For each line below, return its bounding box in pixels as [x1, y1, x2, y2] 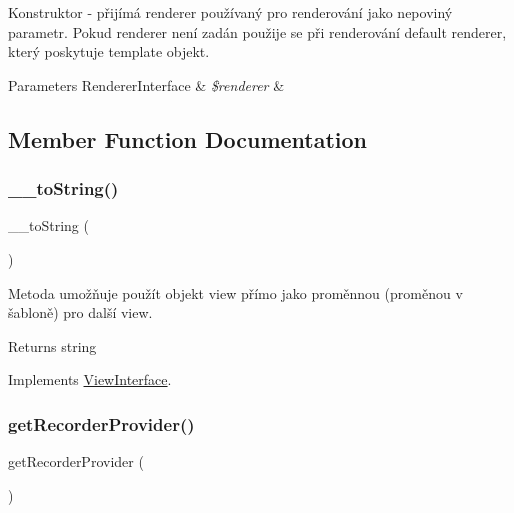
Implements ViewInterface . [8, 369, 172, 390]
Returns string [8, 335, 97, 356]
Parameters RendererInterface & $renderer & [8, 74, 285, 95]
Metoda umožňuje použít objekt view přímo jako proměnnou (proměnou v [8, 282, 463, 303]
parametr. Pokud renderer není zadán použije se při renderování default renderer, [8, 21, 507, 42]
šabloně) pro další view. [8, 302, 153, 323]
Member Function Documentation [8, 123, 368, 154]
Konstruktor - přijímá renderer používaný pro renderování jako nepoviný [8, 2, 453, 22]
